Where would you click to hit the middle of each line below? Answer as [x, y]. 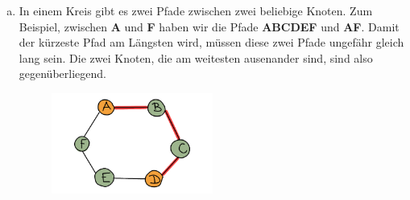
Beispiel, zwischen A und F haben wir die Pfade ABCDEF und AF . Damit [209, 26]
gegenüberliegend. [62, 73]
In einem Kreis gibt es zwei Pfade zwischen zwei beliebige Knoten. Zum [196, 10]
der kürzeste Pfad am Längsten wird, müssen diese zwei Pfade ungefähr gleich [211, 42]
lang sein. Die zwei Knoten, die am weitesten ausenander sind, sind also [196, 57]
